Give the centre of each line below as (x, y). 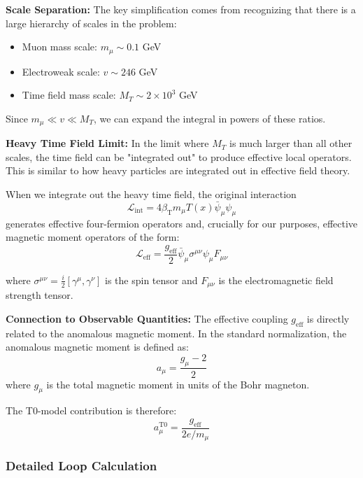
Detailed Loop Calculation (81, 466)
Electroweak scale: (61, 71)
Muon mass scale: (59, 47)
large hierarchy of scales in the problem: (91, 23)
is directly (328, 318)
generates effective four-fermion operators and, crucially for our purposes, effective (182, 223)
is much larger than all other (291, 143)
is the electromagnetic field (276, 280)
